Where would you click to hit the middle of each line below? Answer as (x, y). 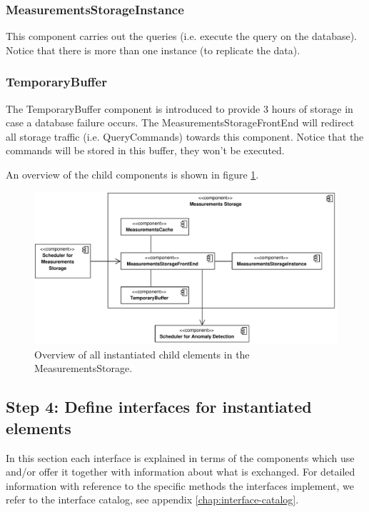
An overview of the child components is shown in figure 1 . (132, 174)
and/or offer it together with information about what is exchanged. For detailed (181, 472)
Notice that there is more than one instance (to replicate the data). (153, 50)
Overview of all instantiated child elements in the (142, 354)
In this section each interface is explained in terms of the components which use (180, 457)
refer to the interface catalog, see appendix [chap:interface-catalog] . (152, 500)
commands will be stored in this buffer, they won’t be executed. (145, 150)
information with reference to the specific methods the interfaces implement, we (180, 485)
